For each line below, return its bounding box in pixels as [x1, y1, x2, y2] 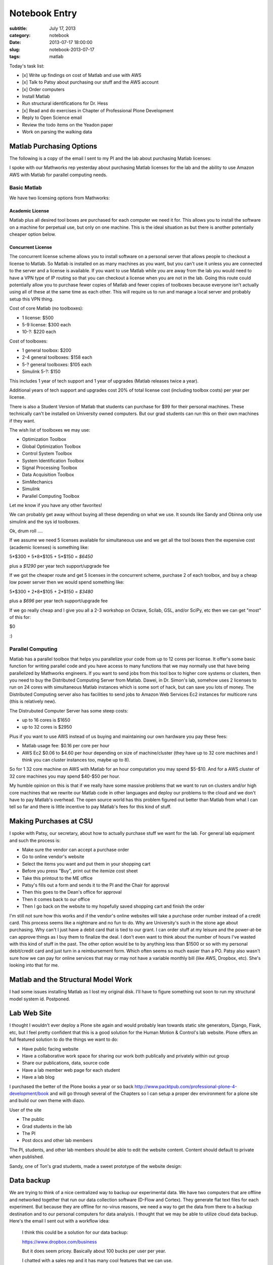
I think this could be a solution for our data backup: [22, 1230, 128, 1236]
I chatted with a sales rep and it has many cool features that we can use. [22, 1257, 173, 1263]
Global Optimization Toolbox [22, 443, 81, 449]
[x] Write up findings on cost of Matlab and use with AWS [22, 72, 142, 78]
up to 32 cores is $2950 [22, 724, 72, 730]
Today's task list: [9, 63, 45, 69]
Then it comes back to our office [22, 896, 90, 902]
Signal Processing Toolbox [22, 465, 78, 471]
